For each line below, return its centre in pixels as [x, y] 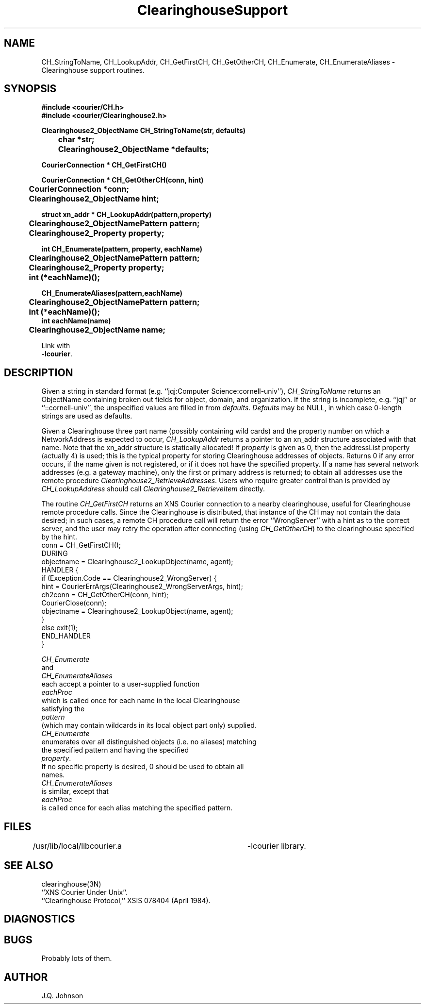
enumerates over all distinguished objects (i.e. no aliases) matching [149, 742]
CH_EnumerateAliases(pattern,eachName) [112, 293]
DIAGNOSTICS [40, 919]
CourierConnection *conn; [79, 189]
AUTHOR [26, 977]
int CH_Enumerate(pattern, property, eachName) [122, 249]
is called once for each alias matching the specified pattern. [137, 808]
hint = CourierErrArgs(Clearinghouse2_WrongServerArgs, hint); [142, 587]
